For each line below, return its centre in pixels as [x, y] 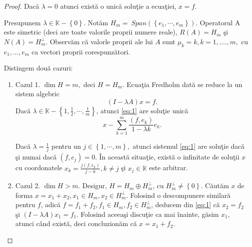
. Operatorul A [218, 22]
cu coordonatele [39, 168]
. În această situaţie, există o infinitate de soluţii [167, 157]
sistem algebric [37, 94]
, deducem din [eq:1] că [185, 204]
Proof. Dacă [22, 6]
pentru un [66, 146]
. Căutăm [215, 185]
